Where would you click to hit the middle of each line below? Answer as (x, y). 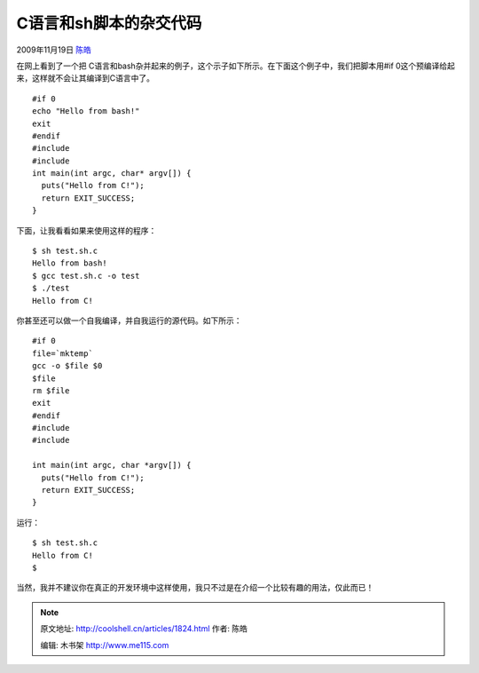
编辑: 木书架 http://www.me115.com (105, 645)
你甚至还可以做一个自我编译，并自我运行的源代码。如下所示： (129, 321)
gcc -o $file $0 (67, 366)
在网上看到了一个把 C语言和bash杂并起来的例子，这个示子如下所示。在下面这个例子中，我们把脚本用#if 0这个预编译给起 (236, 66)
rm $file (51, 390)
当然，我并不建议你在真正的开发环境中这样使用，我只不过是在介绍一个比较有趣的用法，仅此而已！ (195, 588)
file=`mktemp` (63, 353)
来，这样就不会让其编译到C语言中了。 (86, 78)
